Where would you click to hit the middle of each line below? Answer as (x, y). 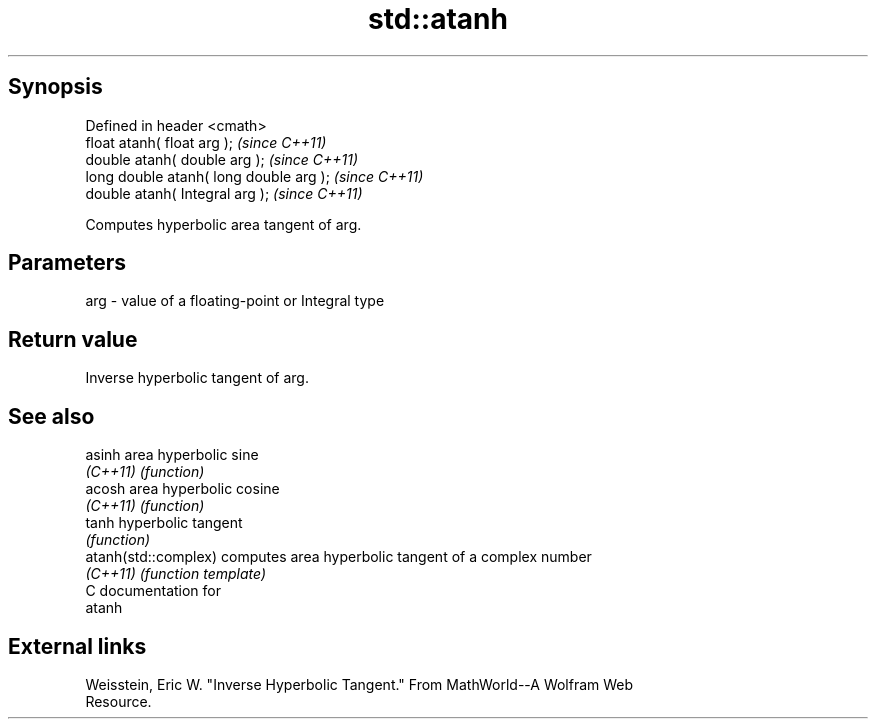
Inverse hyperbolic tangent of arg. (197, 378)
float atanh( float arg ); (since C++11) (206, 142)
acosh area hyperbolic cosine (182, 489)
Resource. (118, 701)
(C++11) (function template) (176, 574)
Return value (73, 339)
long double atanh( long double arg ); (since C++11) (254, 176)
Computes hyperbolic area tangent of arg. (223, 224)
